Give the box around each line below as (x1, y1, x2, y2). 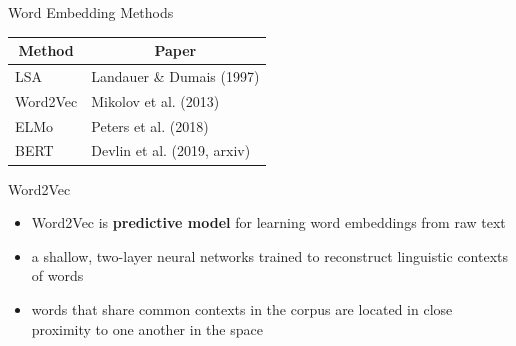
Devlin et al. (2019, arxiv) (91, 140, 251, 161)
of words (31, 265, 84, 286)
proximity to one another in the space (31, 318, 263, 339)
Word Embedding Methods (8, 2, 174, 22)
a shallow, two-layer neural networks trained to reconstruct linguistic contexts (31, 245, 509, 266)
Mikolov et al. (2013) (91, 90, 220, 111)
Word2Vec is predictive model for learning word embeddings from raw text (31, 212, 506, 233)
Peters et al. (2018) (91, 115, 209, 136)
